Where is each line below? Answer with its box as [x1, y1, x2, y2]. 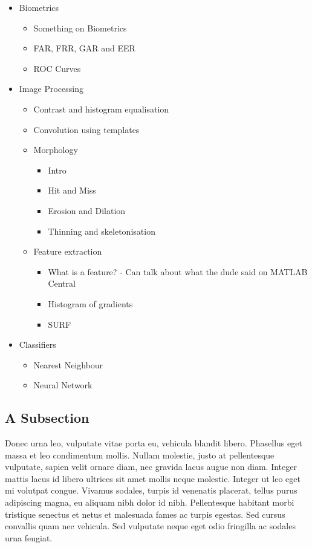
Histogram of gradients [48, 297, 133, 310]
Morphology [33, 143, 78, 156]
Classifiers [19, 338, 56, 351]
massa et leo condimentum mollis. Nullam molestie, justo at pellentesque [5, 448, 275, 461]
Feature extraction [33, 245, 102, 258]
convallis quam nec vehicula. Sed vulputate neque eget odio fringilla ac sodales [5, 520, 296, 532]
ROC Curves [33, 62, 81, 74]
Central [48, 277, 76, 290]
